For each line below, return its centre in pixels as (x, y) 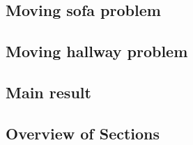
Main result (48, 92)
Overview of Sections (83, 133)
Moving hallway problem (97, 51)
